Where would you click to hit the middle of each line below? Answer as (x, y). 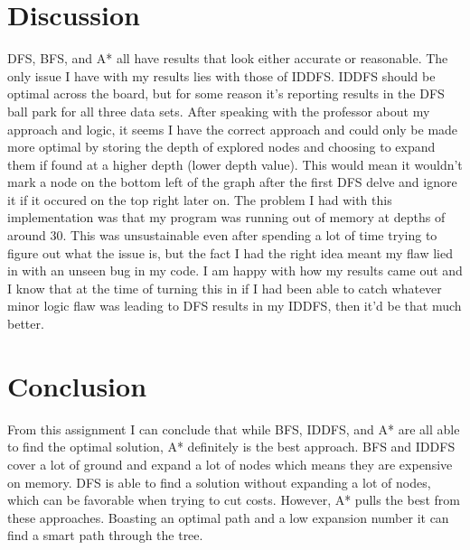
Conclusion (77, 385)
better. (26, 324)
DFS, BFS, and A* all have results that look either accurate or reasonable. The (228, 58)
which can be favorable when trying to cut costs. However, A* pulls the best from (234, 500)
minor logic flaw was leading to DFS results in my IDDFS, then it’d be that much (235, 306)
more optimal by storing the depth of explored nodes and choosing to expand (221, 147)
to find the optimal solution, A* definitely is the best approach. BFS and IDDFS (231, 447)
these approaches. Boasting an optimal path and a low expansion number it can (228, 517)
